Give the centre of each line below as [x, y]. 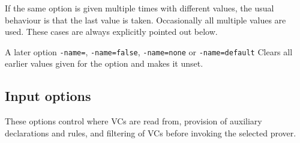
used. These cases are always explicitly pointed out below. [111, 32]
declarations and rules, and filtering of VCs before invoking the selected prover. [151, 132]
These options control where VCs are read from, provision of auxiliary [133, 121]
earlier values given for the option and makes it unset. [104, 63]
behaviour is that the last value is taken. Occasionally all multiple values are [145, 20]
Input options [48, 96]
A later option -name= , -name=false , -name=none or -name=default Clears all [149, 51]
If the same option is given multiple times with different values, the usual [139, 8]
